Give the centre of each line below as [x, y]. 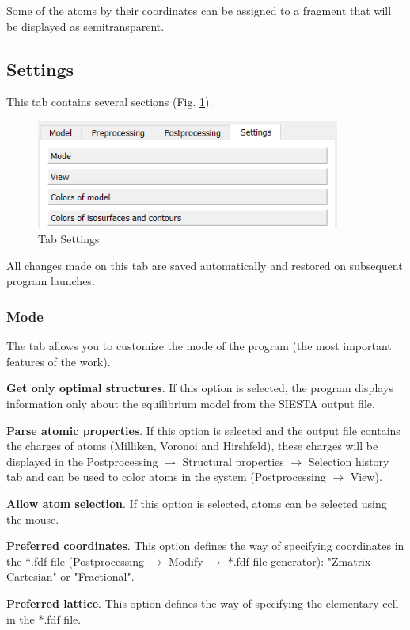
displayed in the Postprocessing [82, 461]
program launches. [51, 281]
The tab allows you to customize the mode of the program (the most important [199, 346]
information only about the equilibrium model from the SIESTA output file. [191, 403]
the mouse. [33, 519]
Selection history [349, 461]
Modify [186, 561]
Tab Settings [69, 239]
